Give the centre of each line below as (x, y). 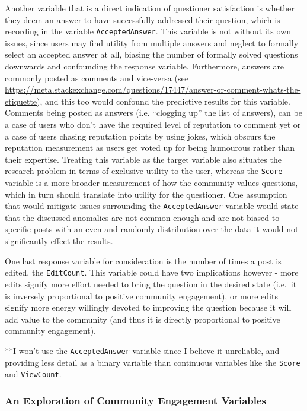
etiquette (21, 101)
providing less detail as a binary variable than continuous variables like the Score (153, 362)
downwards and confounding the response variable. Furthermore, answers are (145, 66)
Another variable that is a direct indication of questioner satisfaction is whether (150, 8)
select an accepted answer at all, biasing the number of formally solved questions (151, 54)
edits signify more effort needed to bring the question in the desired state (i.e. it (151, 284)
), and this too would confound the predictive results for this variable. (164, 101)
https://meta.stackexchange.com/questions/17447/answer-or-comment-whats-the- (153, 89)
